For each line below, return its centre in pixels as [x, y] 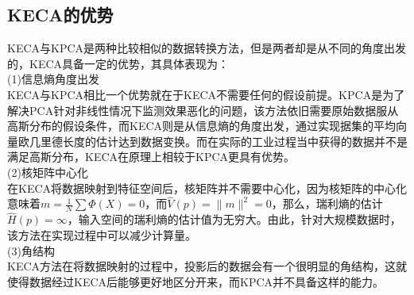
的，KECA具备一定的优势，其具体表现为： [118, 63]
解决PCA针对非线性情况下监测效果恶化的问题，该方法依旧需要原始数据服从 [203, 110]
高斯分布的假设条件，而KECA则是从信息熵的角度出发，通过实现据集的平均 [202, 126]
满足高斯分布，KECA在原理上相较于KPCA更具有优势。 [151, 157]
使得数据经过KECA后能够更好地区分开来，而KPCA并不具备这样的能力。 [196, 281]
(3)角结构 [31, 250]
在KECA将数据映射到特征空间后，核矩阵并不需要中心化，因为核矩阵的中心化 [207, 188]
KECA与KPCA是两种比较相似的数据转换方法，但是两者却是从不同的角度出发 [207, 48]
